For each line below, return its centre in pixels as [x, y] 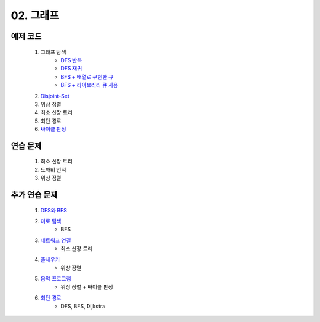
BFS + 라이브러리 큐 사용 [89, 85]
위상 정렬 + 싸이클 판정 [87, 286]
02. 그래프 [35, 15]
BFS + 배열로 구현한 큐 [87, 76]
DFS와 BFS [54, 210]
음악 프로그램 [56, 279]
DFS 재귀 [71, 69]
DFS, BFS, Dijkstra [83, 306]
